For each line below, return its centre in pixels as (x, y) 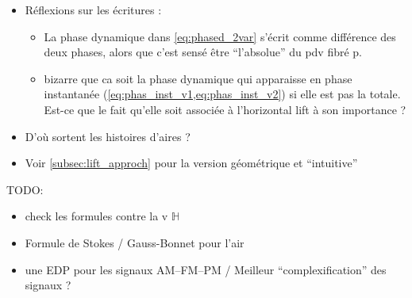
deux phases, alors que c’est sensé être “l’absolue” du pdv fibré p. (203, 52)
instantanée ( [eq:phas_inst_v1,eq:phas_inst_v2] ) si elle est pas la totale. (222, 94)
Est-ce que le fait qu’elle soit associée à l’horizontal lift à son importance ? (225, 109)
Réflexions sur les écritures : (93, 10)
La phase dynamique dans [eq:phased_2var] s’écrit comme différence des (220, 36)
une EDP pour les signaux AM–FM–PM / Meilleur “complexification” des (206, 269)
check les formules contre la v (96, 216)
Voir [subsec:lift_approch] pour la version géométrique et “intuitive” (191, 163)
